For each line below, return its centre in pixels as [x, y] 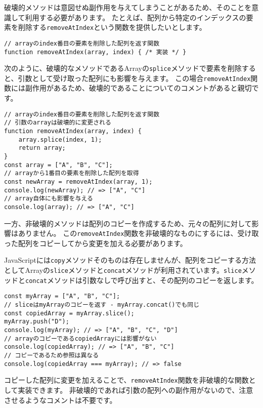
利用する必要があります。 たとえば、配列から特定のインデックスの [136, 17]
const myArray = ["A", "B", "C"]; [62, 296]
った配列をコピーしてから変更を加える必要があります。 [96, 243]
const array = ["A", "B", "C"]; [58, 165]
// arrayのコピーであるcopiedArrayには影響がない [80, 338]
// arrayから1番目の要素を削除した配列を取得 [72, 173]
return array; [42, 148]
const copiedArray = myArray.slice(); [69, 313]
